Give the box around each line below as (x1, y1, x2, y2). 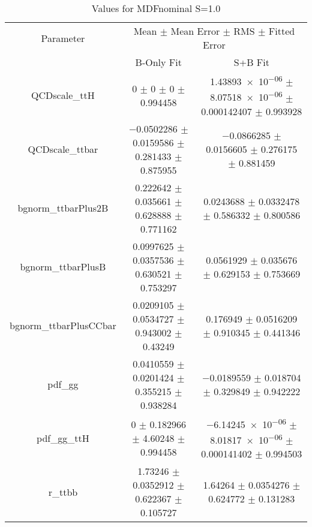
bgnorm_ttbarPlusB (20, 260, 106, 274)
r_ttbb (48, 484, 78, 499)
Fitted (268, 24, 295, 38)
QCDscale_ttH (31, 88, 95, 103)
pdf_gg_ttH (37, 430, 89, 445)
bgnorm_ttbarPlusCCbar (10, 318, 116, 333)
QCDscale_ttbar (28, 142, 98, 156)
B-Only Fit (135, 55, 182, 69)
